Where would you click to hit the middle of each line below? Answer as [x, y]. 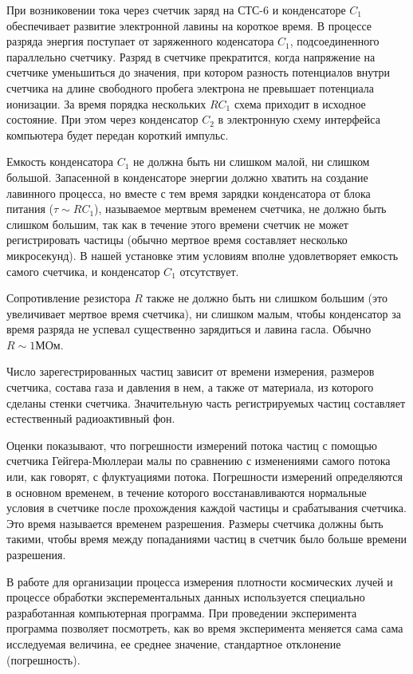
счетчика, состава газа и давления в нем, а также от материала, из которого [190, 387]
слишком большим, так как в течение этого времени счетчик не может [177, 224]
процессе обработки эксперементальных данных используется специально [186, 597]
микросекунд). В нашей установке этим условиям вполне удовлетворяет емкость [203, 255]
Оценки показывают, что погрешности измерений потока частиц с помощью [192, 445]
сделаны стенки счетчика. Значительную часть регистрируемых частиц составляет [206, 402]
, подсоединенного [334, 41]
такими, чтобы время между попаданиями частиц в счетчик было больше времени [206, 539]
